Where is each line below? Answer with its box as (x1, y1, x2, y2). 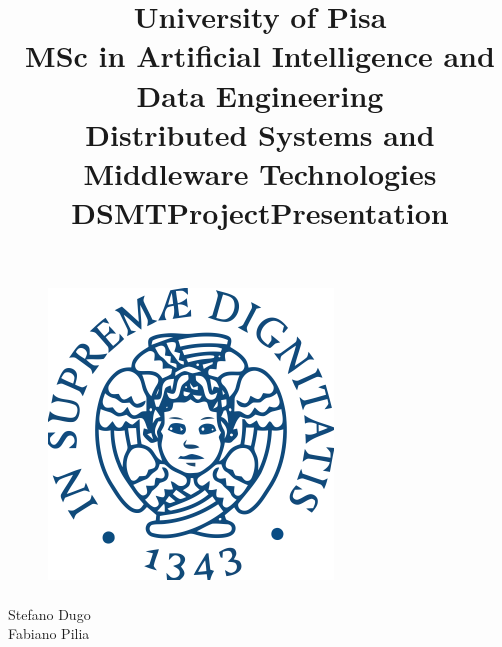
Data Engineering (136, 74, 384, 115)
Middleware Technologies (83, 152, 437, 193)
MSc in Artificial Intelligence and (25, 35, 495, 76)
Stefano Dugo (8, 603, 91, 624)
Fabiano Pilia (8, 623, 90, 644)
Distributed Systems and (85, 113, 435, 154)
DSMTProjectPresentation (71, 192, 449, 233)
